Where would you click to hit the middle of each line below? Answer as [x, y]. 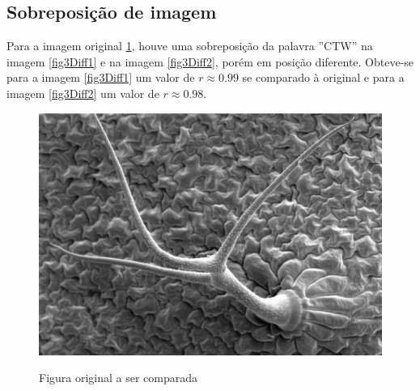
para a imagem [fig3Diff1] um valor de [101, 77]
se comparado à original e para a [323, 77]
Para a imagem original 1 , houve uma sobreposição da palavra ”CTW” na [190, 46]
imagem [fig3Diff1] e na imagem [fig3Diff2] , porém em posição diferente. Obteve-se [210, 61]
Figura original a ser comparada [119, 378]
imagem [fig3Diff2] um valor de [83, 93]
